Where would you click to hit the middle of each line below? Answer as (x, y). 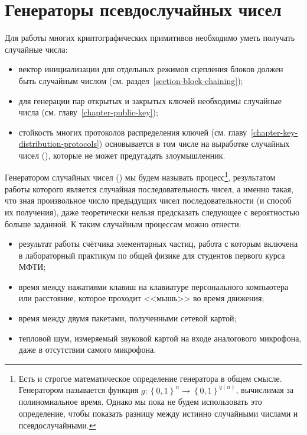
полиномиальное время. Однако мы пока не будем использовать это (140, 402)
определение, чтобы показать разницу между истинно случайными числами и (158, 413)
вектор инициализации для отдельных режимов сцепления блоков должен (151, 69)
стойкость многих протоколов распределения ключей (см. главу (133, 132)
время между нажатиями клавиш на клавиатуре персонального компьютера (153, 286)
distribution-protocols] (59, 144)
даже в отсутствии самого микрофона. (87, 349)
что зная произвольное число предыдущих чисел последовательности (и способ (148, 200)
